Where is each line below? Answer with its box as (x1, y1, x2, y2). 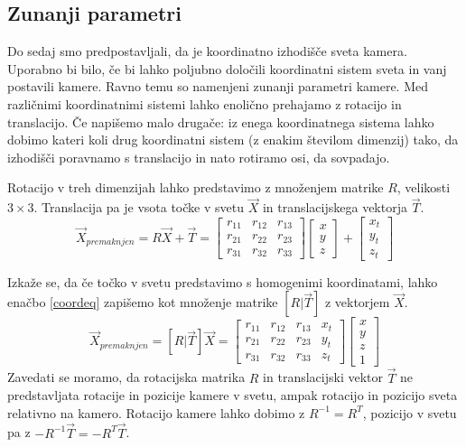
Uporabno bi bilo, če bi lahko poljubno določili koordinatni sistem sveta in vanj (7, 59, 447, 78)
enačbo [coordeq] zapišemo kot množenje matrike (7, 293, 278, 312)
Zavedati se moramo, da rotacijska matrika (7, 368, 246, 386)
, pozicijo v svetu (362, 403, 457, 422)
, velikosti (396, 178, 451, 197)
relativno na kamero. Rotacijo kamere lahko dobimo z (7, 403, 305, 422)
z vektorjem (324, 293, 390, 312)
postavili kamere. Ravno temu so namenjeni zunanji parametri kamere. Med (7, 77, 429, 96)
